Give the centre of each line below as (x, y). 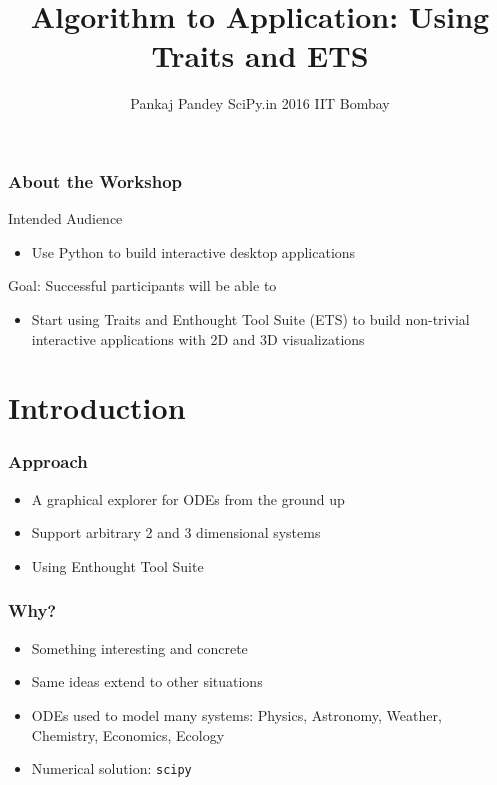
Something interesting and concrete (139, 647)
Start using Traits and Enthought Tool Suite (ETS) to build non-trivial (250, 318)
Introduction (97, 407)
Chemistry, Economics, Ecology (128, 734)
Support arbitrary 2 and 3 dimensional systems (176, 532)
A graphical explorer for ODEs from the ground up (188, 498)
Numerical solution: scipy (111, 768)
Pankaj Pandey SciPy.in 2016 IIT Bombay (260, 103)
